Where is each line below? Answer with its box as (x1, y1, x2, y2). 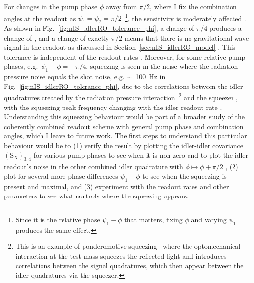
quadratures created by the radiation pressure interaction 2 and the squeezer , (4, 91, 238, 103)
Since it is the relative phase (15, 215, 100, 224)
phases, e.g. (4, 61, 38, 71)
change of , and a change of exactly (4, 32, 109, 43)
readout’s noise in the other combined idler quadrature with (4, 161, 183, 172)
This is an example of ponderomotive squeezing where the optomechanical (15, 241, 241, 251)
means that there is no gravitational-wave (124, 32, 249, 43)
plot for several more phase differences (4, 171, 118, 181)
